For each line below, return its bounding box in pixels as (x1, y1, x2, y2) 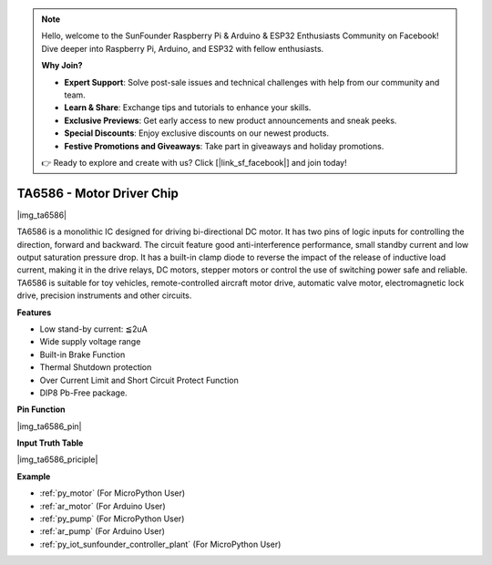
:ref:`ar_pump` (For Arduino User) (39, 526, 166, 537)
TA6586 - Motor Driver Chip (16, 185, 179, 200)
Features (16, 306, 52, 318)
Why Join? (41, 60, 83, 71)
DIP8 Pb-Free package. (39, 387, 128, 398)
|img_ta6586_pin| (16, 420, 82, 432)
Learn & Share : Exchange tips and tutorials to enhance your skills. (64, 102, 312, 113)
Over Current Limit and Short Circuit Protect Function (39, 375, 239, 385)
